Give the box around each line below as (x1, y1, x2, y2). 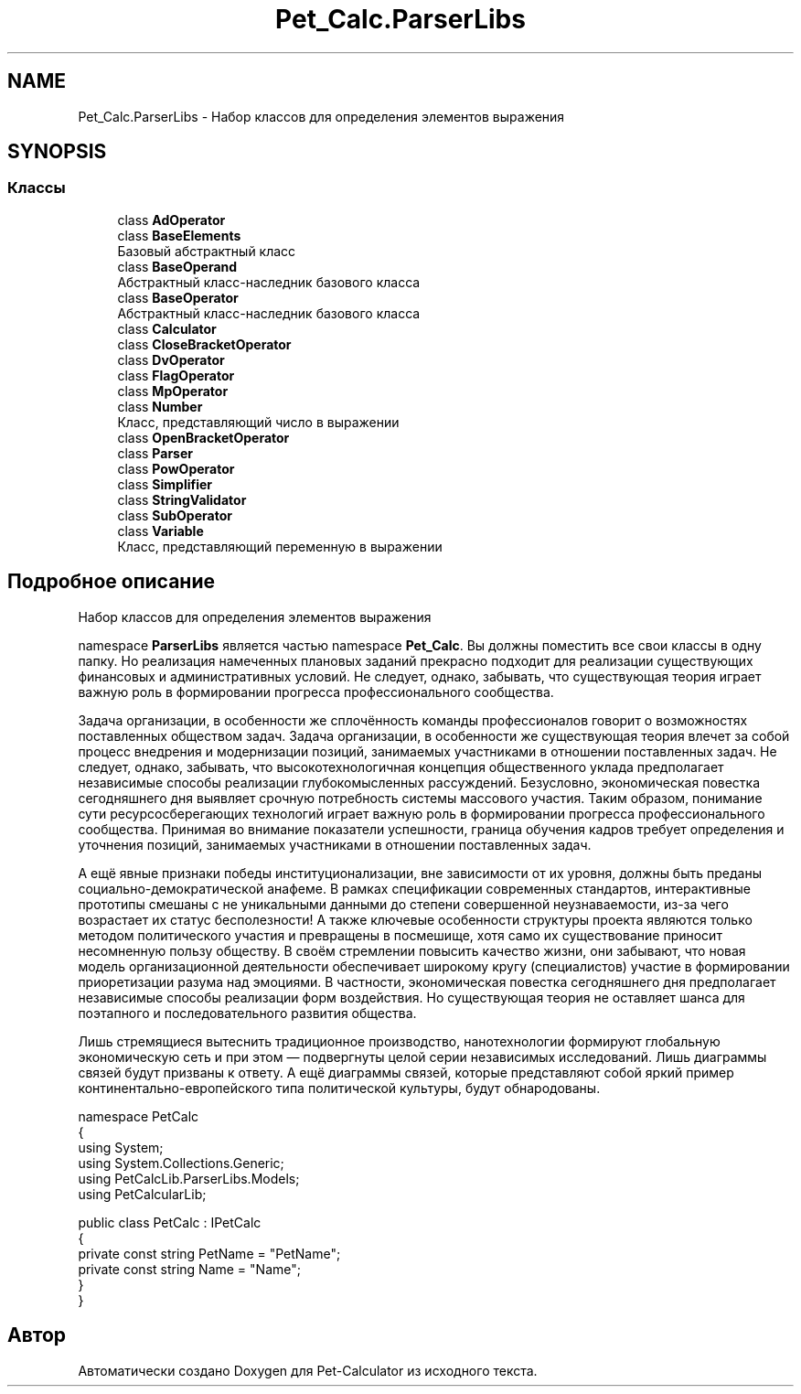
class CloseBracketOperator (117, 336, 292, 352)
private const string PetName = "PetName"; (78, 1245, 341, 1261)
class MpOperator (117, 382, 229, 399)
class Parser (117, 445, 193, 461)
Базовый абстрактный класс (117, 242, 296, 259)
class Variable (117, 522, 204, 539)
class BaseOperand (117, 258, 238, 274)
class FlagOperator (117, 367, 235, 383)
